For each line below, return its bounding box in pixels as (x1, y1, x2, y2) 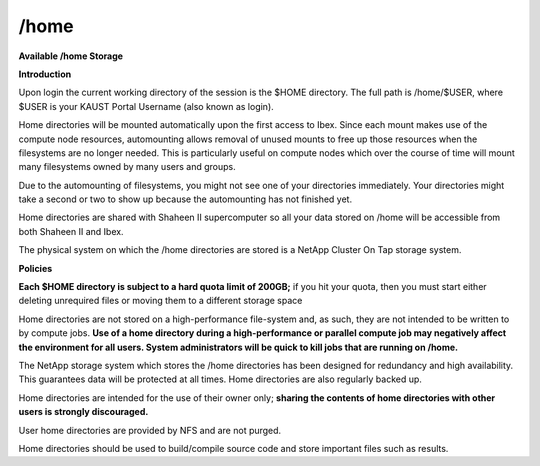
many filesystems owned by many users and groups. (18, 161, 236, 173)
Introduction (18, 68, 72, 80)
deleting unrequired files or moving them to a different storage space (18, 295, 303, 307)
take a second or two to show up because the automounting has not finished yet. (18, 193, 353, 205)
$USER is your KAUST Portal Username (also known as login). (18, 100, 274, 112)
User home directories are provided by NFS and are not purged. (18, 424, 282, 436)
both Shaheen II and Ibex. (18, 225, 124, 237)
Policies (18, 262, 53, 274)
